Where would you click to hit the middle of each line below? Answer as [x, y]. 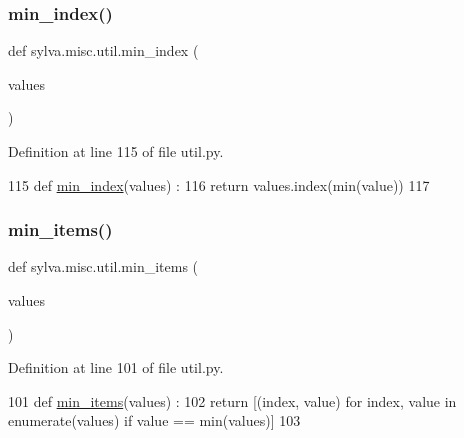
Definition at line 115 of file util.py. [116, 151]
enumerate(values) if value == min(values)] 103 [154, 420]
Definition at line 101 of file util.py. [116, 367]
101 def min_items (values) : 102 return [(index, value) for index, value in [232, 400]
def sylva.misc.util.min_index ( [103, 50]
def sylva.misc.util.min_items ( [103, 266]
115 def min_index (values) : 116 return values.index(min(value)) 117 [219, 184]
